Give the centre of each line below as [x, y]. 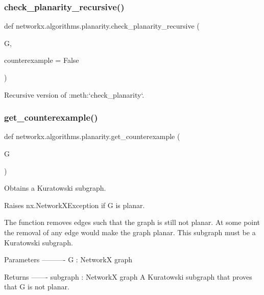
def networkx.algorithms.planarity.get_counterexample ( [92, 136]
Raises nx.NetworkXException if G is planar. [75, 205]
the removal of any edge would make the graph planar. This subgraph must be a [130, 232]
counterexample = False [42, 60]
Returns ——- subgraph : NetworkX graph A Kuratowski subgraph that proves [128, 276]
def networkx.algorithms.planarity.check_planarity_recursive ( [102, 26]
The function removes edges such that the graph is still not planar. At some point [132, 222]
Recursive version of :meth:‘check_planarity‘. [74, 94]
